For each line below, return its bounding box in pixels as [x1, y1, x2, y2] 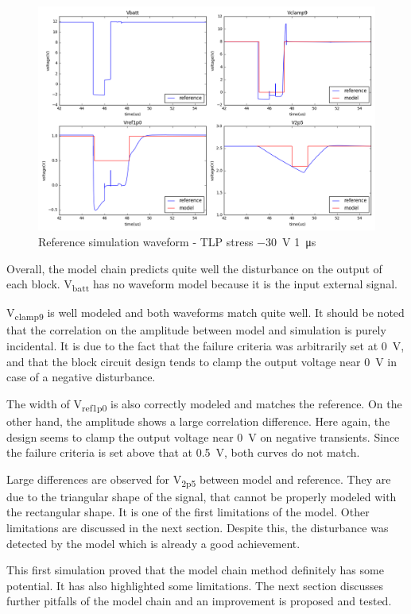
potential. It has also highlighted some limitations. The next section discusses [6, 577, 383, 593]
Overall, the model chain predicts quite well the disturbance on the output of [6, 260, 382, 276]
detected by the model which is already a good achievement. [6, 535, 300, 551]
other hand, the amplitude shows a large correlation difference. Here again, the [6, 412, 390, 429]
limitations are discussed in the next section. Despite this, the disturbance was [6, 519, 389, 536]
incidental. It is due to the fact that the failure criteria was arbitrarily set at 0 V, [6, 338, 405, 354]
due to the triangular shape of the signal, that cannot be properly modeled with [6, 488, 397, 504]
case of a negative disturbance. [6, 369, 156, 385]
